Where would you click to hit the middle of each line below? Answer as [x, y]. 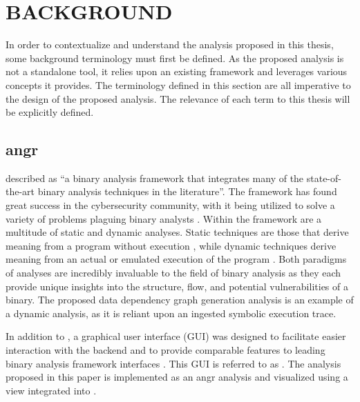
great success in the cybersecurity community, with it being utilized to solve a [170, 205]
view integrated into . [51, 390]
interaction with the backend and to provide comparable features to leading [165, 350]
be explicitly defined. [50, 112]
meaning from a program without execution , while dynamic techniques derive [171, 245]
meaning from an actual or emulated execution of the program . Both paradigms [176, 259]
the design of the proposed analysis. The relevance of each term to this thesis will [178, 98]
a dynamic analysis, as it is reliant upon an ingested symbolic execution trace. [171, 313]
